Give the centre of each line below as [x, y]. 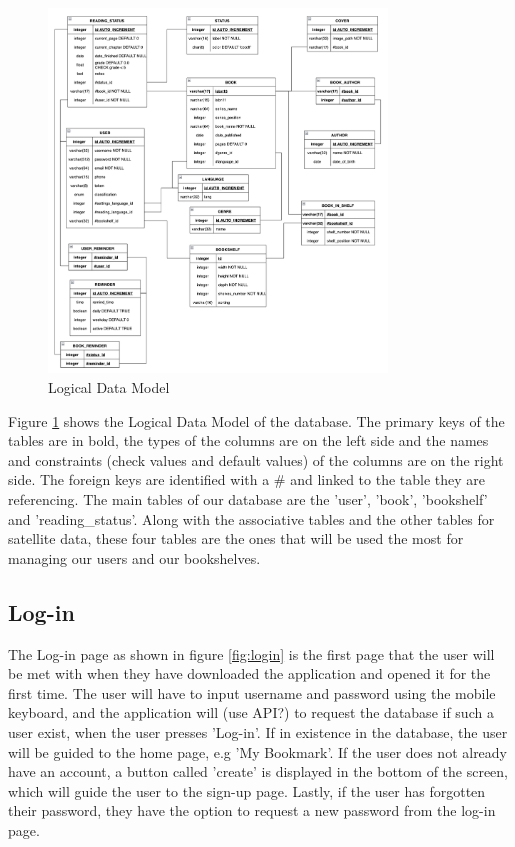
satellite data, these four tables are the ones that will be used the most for [236, 538]
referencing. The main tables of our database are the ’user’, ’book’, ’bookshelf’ [248, 499]
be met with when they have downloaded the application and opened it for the [249, 673]
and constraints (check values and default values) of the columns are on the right [256, 459]
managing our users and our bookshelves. [134, 557]
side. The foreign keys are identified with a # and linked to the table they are [247, 479]
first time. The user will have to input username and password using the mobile [252, 692]
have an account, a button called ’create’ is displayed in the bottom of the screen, [258, 771]
